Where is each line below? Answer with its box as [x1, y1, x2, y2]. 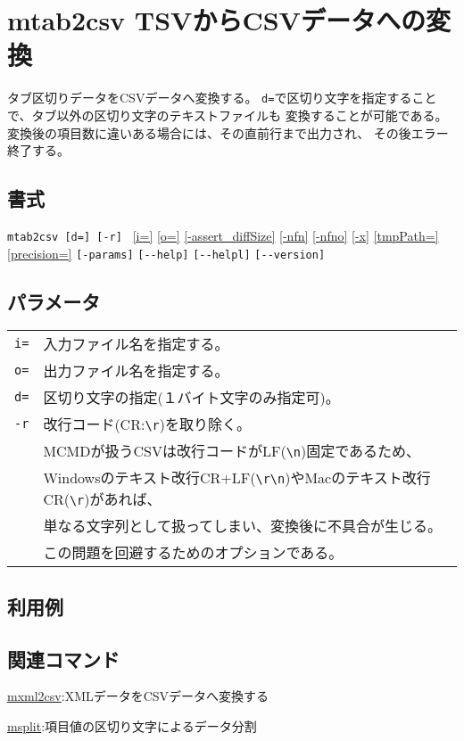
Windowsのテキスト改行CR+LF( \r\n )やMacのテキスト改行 [43, 467, 431, 489]
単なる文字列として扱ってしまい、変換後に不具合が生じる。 [43, 515, 443, 537]
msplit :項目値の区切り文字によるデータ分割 [7, 717, 257, 736]
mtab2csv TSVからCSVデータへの [7, 2, 426, 38]
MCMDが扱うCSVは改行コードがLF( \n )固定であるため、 [43, 440, 421, 462]
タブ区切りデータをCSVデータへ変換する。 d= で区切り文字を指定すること [7, 88, 437, 107]
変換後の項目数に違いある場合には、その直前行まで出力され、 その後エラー [7, 123, 449, 142]
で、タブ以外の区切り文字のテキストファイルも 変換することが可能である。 [7, 105, 448, 124]
